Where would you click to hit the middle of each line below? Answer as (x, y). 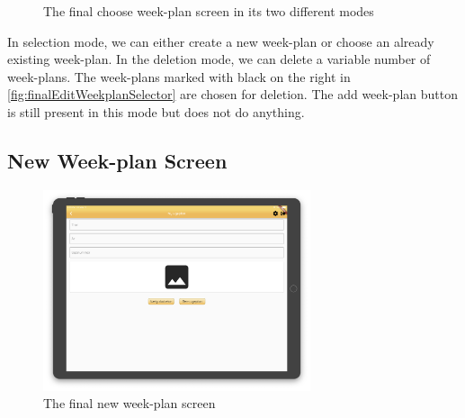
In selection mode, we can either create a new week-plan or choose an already (221, 41)
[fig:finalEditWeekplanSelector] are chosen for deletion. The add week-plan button (232, 94)
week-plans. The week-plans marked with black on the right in (179, 76)
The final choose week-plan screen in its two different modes (209, 11)
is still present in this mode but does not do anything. (156, 111)
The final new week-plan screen (130, 403)
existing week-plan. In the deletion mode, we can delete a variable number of (219, 59)
